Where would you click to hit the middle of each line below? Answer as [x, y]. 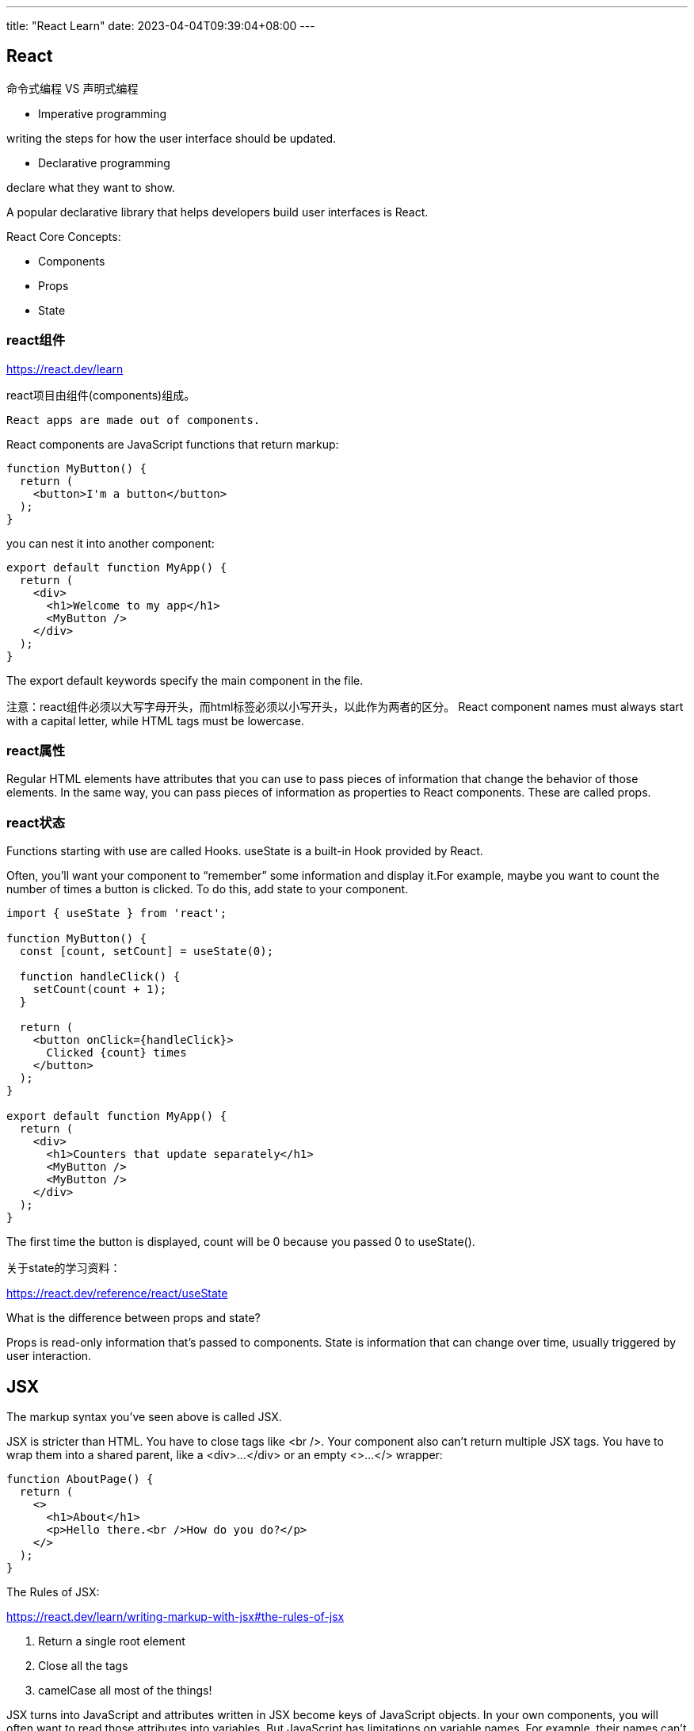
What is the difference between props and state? [133, 1318]
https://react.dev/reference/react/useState [117, 1293]
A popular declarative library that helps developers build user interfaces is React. [217, 212]
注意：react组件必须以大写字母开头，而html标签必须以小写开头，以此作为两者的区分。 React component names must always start [345, 706]
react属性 [36, 750]
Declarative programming [104, 162]
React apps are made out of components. [133, 420]
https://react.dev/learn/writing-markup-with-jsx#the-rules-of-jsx [175, 1616]
